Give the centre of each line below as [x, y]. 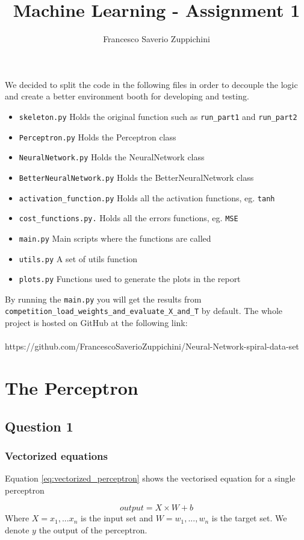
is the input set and [117, 518]
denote [17, 530]
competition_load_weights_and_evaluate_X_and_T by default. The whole [144, 311]
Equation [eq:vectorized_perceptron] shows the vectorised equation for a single [150, 478]
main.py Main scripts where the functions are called [115, 238]
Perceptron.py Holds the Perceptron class [98, 137]
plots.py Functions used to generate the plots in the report [130, 279]
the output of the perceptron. [93, 530]
